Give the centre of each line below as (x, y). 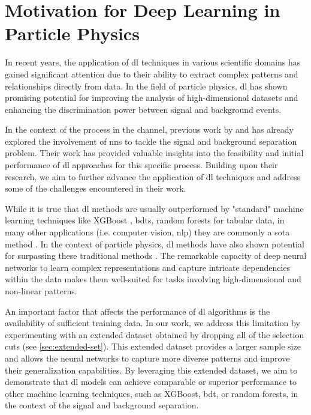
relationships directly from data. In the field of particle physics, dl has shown (146, 86)
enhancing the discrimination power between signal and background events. (143, 109)
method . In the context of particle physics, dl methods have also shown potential (155, 244)
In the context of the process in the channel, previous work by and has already (149, 129)
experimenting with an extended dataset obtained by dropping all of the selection (155, 334)
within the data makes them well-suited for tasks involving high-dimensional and (153, 279)
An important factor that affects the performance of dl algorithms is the (138, 311)
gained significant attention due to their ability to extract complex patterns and (152, 74)
